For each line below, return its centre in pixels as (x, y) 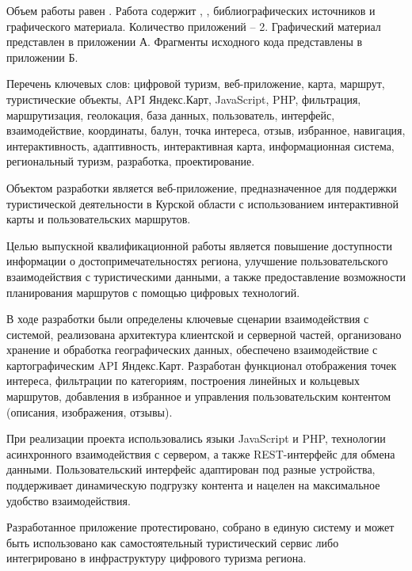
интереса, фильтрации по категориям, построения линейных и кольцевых (183, 381)
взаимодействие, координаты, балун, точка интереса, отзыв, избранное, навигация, (206, 130)
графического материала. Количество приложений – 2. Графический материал (194, 26)
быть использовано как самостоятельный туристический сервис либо (173, 542)
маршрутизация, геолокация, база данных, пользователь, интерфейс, (171, 114)
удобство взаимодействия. (69, 500)
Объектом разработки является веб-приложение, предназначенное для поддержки (202, 187)
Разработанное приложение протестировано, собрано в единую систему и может (200, 527)
